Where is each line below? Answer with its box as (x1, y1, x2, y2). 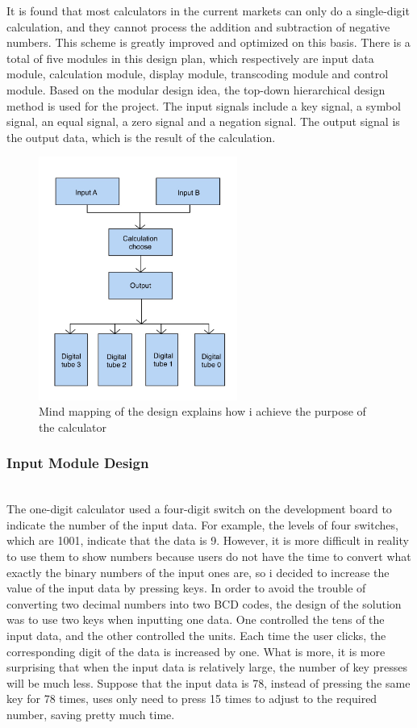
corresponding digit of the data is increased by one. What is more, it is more (6, 642, 386, 659)
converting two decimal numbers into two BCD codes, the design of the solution (6, 595, 402, 612)
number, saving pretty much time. (6, 705, 175, 722)
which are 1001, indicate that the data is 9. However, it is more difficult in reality (6, 532, 409, 549)
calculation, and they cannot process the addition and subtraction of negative (6, 18, 390, 35)
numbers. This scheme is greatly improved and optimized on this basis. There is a (6, 34, 411, 51)
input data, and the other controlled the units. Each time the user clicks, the (6, 626, 386, 643)
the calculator (39, 418, 107, 435)
